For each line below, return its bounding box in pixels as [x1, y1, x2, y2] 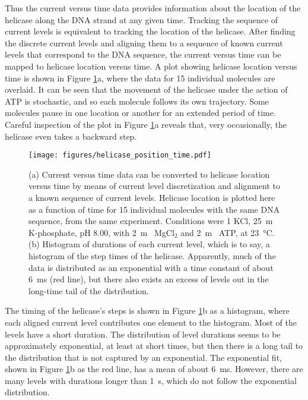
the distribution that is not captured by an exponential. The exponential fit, [5, 351, 282, 363]
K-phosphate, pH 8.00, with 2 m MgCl [28, 226, 174, 238]
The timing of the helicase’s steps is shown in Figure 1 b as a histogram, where [5, 304, 290, 317]
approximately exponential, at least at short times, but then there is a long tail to [5, 339, 303, 352]
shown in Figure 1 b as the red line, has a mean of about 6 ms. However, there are [5, 363, 303, 375]
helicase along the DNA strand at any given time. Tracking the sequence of [5, 13, 278, 26]
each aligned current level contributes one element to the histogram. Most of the [5, 316, 297, 328]
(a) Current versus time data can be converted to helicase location [28, 168, 270, 180]
